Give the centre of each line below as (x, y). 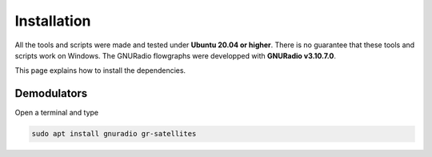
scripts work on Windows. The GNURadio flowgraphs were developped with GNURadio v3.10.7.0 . (175, 55)
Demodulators (51, 93)
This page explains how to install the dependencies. (100, 70)
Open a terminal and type (57, 113)
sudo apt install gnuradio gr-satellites (114, 134)
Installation (53, 21)
